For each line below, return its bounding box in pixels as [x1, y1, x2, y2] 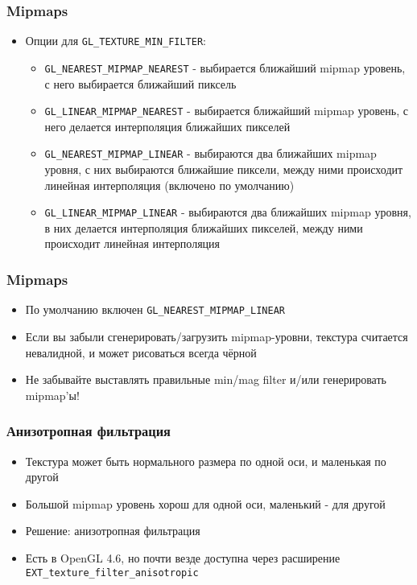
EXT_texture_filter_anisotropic [25, 566, 199, 579]
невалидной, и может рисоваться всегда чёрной [25, 344, 257, 360]
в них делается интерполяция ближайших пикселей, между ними [44, 219, 363, 236]
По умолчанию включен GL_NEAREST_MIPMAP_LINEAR [25, 301, 285, 318]
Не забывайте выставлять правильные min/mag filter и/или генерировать [25, 371, 386, 388]
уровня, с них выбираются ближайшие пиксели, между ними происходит [44, 161, 403, 178]
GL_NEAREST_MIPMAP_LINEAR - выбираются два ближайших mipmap [44, 145, 377, 162]
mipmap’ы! [25, 386, 80, 403]
